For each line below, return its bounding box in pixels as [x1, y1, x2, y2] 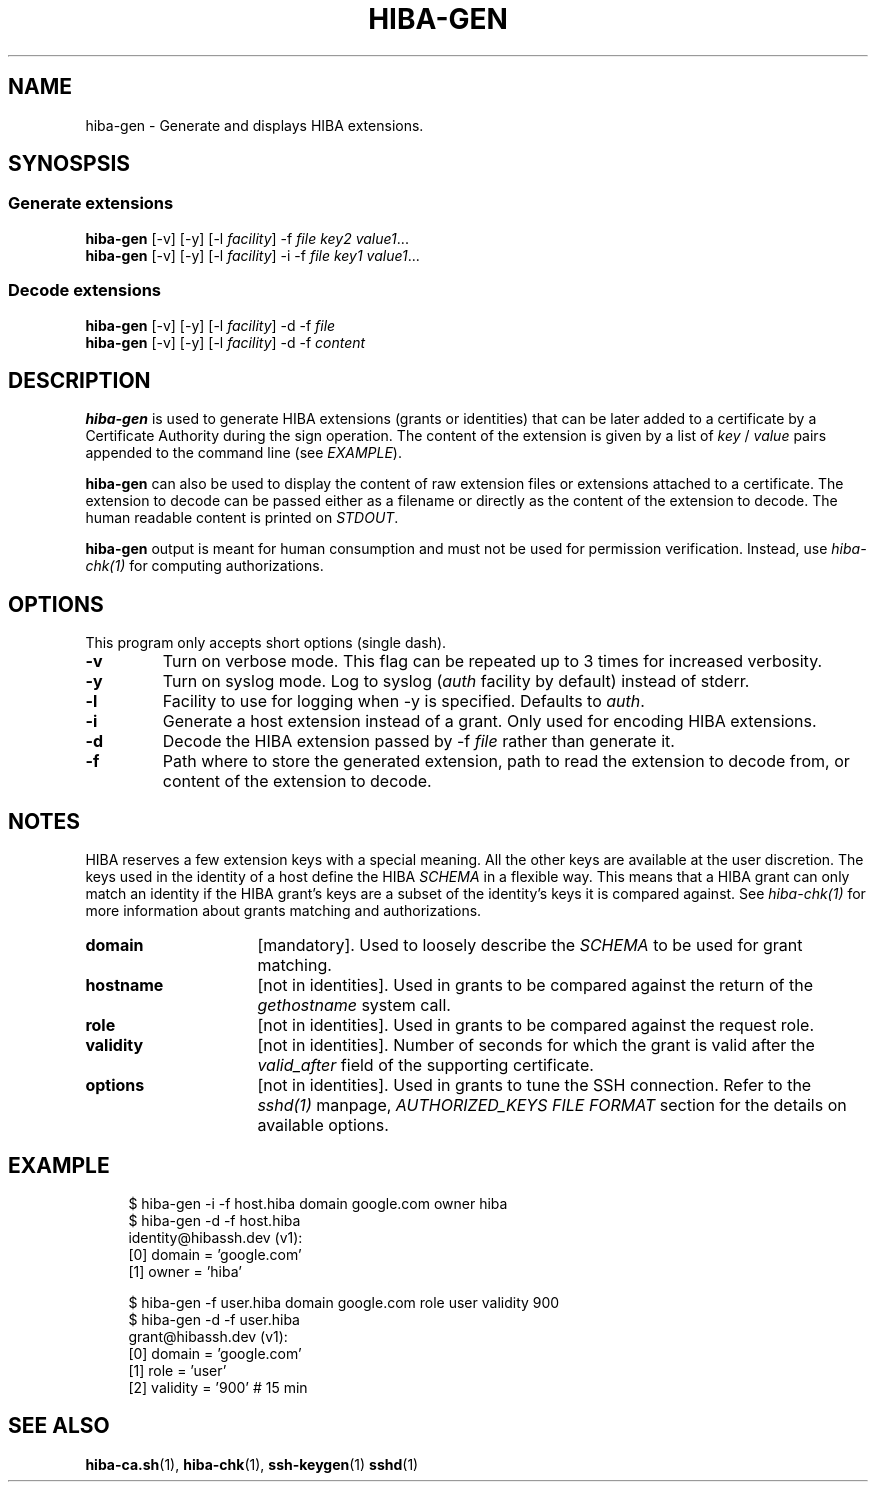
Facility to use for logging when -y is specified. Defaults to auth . [162, 691, 645, 712]
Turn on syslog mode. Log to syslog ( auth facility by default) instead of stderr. [162, 671, 750, 692]
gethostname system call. [257, 995, 451, 1016]
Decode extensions [8, 280, 162, 301]
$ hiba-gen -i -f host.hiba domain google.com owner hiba [128, 1194, 508, 1212]
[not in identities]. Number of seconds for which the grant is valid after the [257, 1035, 815, 1056]
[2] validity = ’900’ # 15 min [128, 1378, 308, 1396]
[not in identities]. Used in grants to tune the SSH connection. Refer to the [257, 1075, 812, 1096]
